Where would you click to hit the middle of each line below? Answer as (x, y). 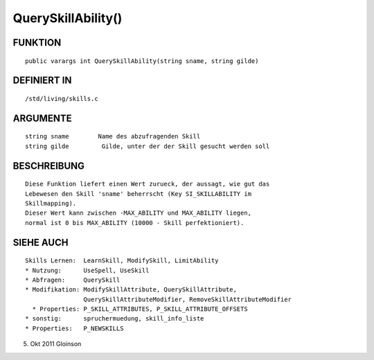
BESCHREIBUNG (49, 166)
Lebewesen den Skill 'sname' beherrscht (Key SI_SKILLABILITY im (139, 193)
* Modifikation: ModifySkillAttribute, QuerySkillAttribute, (131, 290)
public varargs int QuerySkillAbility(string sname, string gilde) (142, 61)
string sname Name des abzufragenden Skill (113, 136)
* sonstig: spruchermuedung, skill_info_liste (115, 319)
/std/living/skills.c (62, 98)
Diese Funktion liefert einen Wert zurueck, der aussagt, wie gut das (148, 184)
